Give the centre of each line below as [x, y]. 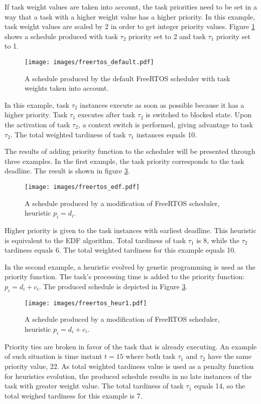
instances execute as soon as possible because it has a [162, 105]
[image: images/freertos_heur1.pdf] [86, 303]
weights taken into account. [67, 88]
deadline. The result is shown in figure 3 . [67, 171]
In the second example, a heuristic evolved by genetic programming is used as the [130, 266]
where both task [151, 356]
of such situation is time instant [53, 356]
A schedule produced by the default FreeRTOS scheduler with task [127, 78]
